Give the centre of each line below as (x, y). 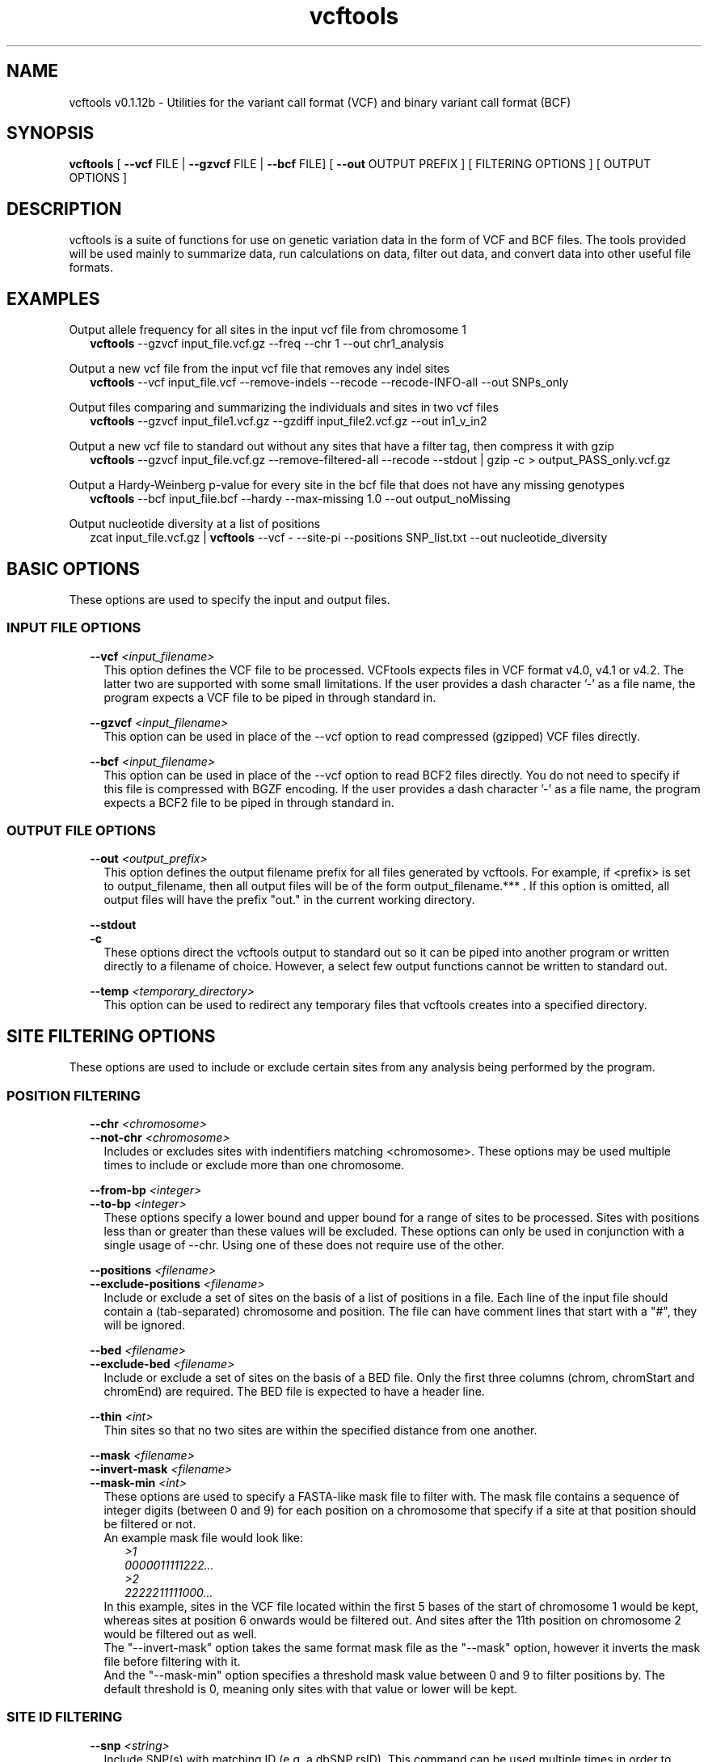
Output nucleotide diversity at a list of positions (195, 524)
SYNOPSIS (51, 133)
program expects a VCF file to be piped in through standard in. (270, 697)
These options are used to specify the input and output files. (230, 599)
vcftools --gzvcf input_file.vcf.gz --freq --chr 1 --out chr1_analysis (267, 344)
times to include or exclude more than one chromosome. (254, 1165)
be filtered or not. (150, 1524)
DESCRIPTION (64, 209)
